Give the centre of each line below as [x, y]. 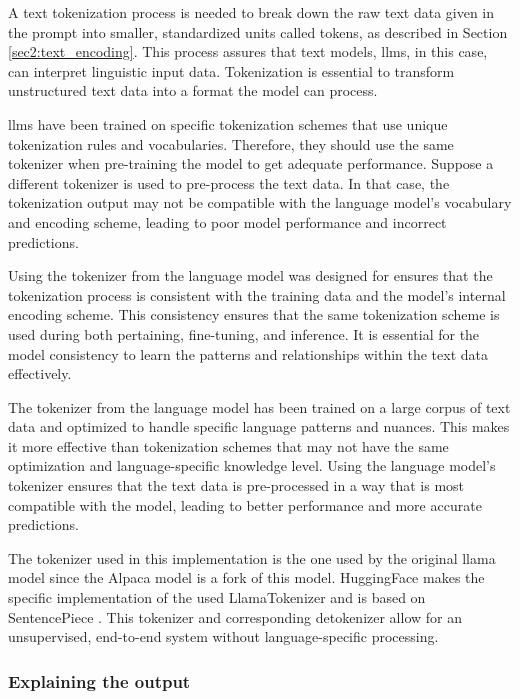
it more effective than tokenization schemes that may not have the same [228, 445]
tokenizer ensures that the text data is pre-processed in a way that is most [236, 485]
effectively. [40, 373]
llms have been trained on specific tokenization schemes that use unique [228, 123]
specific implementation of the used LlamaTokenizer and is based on [217, 597]
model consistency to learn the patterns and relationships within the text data [248, 353]
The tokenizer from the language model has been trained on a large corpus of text [259, 406]
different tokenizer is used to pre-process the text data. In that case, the [229, 182]
